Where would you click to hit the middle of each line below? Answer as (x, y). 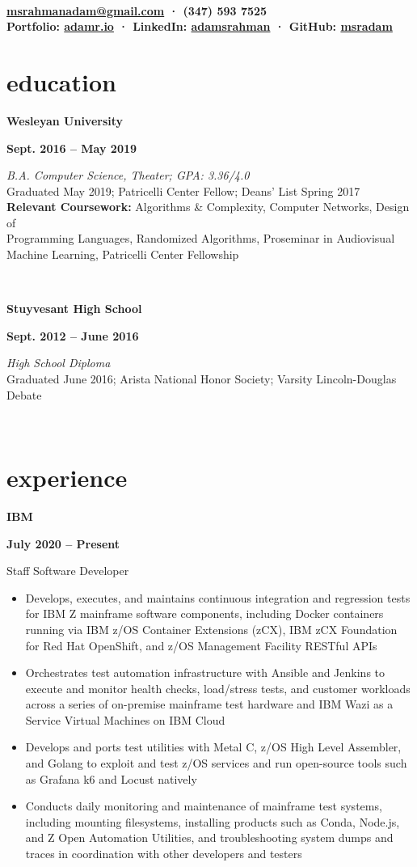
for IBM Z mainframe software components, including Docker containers (204, 613)
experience (67, 477)
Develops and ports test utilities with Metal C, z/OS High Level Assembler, (213, 747)
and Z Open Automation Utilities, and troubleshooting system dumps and (209, 837)
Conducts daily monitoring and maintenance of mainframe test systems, (204, 806)
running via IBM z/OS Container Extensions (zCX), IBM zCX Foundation (211, 629)
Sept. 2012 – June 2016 (73, 335)
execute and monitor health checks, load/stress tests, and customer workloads (218, 688)
